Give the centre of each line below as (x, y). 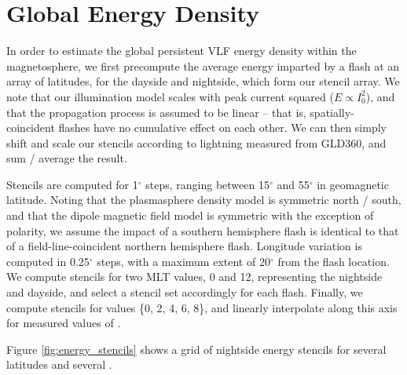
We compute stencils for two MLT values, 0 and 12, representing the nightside (194, 277)
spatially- (332, 112)
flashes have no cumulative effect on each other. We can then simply (222, 127)
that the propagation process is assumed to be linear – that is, (156, 112)
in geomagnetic (353, 184)
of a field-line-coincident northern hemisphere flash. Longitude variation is (184, 246)
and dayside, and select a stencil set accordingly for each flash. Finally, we (185, 292)
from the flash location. (334, 261)
